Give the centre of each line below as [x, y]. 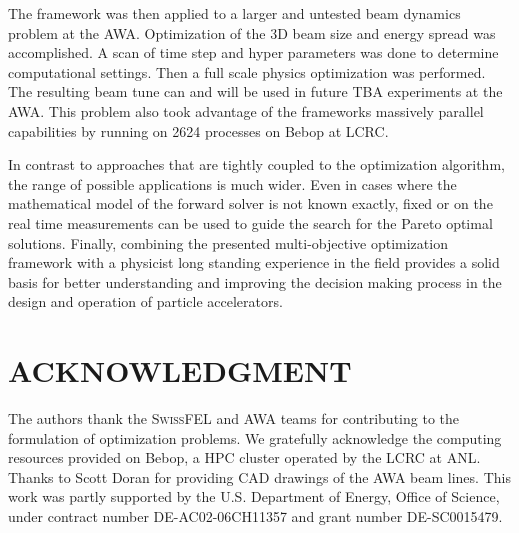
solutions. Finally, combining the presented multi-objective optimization [228, 242]
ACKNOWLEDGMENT [180, 370]
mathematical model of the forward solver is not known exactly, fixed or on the [250, 203]
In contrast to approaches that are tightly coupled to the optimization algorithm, [256, 164]
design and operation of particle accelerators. [145, 301]
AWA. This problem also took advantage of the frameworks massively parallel [246, 110]
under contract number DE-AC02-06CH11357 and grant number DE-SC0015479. [255, 516]
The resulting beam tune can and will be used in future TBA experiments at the [255, 91]
